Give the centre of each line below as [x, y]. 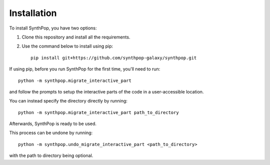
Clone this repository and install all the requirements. [76, 37]
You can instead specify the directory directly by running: [68, 101]
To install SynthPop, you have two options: [53, 28]
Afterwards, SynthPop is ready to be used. [53, 124]
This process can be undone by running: [51, 133]
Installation [33, 13]
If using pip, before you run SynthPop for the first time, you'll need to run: [85, 69]
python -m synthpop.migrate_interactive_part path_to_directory [99, 112]
